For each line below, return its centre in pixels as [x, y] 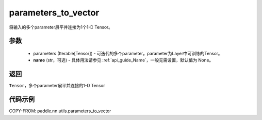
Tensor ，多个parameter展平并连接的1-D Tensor [57, 86]
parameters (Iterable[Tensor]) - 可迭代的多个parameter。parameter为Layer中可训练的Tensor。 [128, 53]
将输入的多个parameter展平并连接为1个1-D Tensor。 [61, 27]
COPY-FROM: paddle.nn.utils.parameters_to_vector [60, 111]
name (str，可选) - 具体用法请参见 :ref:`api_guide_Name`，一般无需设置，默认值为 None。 [123, 60]
